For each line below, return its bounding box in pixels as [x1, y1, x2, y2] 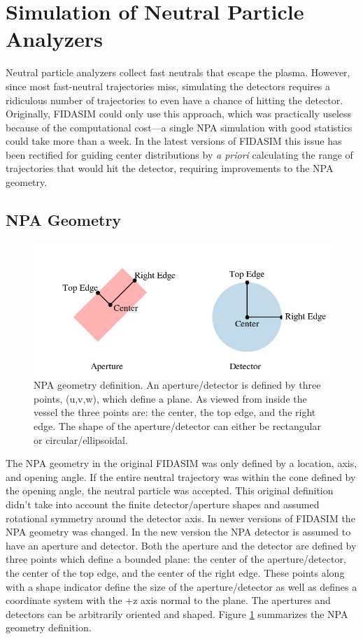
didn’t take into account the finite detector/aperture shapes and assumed [6, 497, 320, 512]
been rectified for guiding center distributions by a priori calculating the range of [6, 147, 353, 161]
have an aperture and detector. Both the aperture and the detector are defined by [6, 538, 357, 552]
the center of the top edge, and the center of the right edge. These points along [6, 565, 345, 580]
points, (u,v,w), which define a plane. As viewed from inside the [34, 391, 307, 405]
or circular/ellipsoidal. [34, 432, 128, 447]
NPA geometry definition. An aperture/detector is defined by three [34, 378, 321, 392]
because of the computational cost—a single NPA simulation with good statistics [6, 120, 353, 134]
